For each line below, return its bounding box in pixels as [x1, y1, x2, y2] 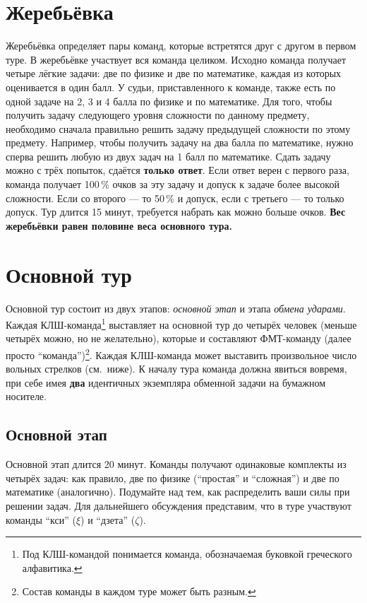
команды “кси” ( [6, 512, 76, 527]
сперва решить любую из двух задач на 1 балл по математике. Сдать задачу [6, 148, 331, 163]
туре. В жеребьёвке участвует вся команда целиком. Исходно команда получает [6, 52, 347, 66]
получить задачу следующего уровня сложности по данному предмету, [6, 107, 310, 122]
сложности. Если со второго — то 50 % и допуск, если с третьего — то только [6, 190, 344, 205]
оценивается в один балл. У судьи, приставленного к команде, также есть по [6, 79, 336, 94]
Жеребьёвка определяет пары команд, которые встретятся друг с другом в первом [6, 38, 356, 53]
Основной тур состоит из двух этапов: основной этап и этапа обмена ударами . [6, 300, 346, 315]
